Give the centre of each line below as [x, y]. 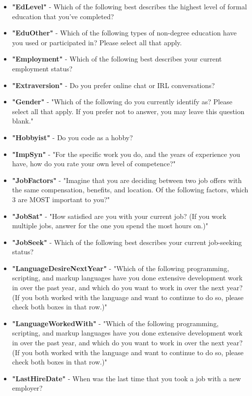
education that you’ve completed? [63, 16]
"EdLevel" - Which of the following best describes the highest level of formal [129, 6]
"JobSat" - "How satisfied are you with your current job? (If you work [119, 216]
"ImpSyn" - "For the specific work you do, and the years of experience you [126, 154]
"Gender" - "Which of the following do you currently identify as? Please [122, 102]
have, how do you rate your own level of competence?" [94, 164]
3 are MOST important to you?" [61, 199]
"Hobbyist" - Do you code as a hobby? [72, 137]
